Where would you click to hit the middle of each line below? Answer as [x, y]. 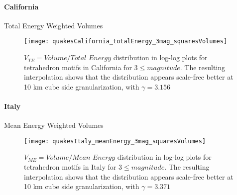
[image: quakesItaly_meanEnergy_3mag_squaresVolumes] [115, 141]
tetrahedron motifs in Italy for [70, 167]
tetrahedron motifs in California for [78, 67]
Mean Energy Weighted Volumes [54, 125]
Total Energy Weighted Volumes [54, 25]
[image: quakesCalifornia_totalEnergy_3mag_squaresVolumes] [126, 42]
